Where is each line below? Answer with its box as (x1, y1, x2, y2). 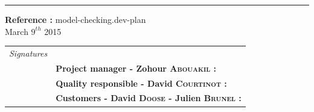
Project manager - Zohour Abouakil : (56, 61, 217, 74)
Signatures (9, 46, 48, 59)
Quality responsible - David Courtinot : (56, 76, 227, 89)
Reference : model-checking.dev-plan (5, 13, 146, 25)
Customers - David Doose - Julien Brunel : (56, 92, 242, 104)
